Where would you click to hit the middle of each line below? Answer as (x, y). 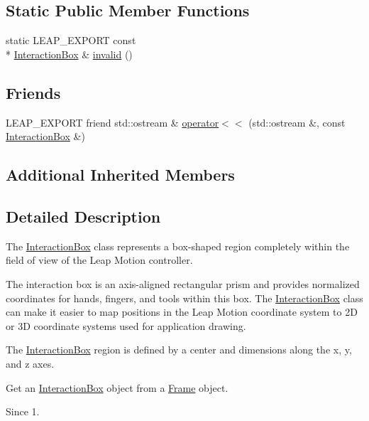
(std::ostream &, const (297, 122)
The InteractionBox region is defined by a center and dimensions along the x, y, (179, 350)
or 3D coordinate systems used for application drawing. (126, 325)
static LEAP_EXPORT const (71, 40)
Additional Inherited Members (120, 175)
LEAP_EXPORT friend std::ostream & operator (112, 122)
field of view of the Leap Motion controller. (99, 260)
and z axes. (30, 363)
